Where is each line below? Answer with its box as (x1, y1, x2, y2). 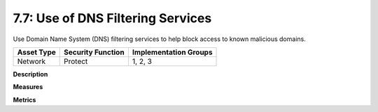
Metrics (13, 95, 36, 104)
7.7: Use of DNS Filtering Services (13, 10, 212, 26)
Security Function (64, 47, 125, 57)
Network (17, 56, 46, 66)
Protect (64, 56, 88, 66)
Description (13, 70, 48, 78)
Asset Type (17, 47, 56, 57)
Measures (13, 83, 43, 91)
